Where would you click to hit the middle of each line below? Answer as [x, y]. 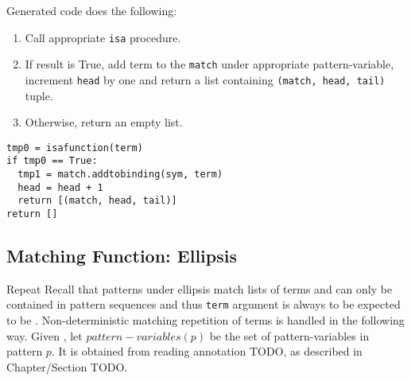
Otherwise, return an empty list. [104, 122]
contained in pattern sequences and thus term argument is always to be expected [204, 304]
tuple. [39, 95]
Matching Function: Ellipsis [122, 256]
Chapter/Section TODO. [67, 366]
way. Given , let [45, 335]
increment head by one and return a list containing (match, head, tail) [205, 79]
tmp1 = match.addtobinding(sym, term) [120, 175]
